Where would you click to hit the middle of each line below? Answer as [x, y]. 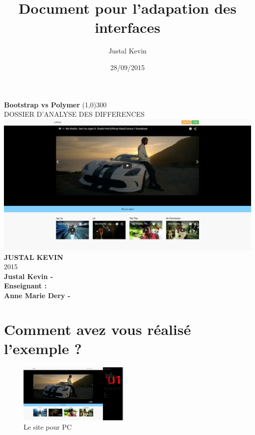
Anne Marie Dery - [37, 295]
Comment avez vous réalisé [98, 329]
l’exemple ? [43, 348]
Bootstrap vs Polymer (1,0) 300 [55, 104]
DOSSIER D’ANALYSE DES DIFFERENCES [74, 114]
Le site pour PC [48, 427]
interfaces [127, 27]
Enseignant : [25, 286]
